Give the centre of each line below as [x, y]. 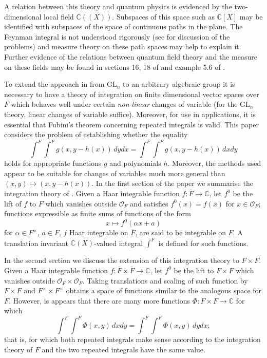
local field [59, 16]
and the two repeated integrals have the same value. [123, 350]
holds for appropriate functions [53, 163]
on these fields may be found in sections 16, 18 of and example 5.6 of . [115, 67]
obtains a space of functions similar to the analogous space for [164, 290]
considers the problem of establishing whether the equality [96, 134]
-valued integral [119, 243]
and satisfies [149, 203]
